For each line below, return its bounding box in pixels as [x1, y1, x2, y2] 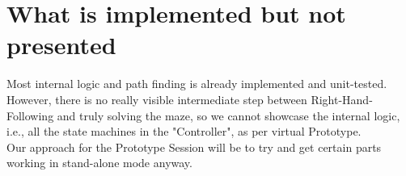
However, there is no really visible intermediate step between [6, 90, 307, 107]
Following [6, 107, 54, 124]
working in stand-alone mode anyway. [6, 154, 192, 171]
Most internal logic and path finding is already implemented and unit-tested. [6, 75, 387, 92]
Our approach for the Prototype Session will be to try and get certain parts [6, 138, 382, 155]
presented [6, 28, 116, 61]
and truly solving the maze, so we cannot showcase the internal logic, [57, 107, 400, 124]
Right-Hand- [311, 90, 373, 107]
